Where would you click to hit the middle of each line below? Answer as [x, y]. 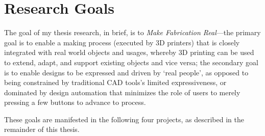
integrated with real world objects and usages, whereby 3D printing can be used [129, 52]
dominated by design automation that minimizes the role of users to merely [122, 92]
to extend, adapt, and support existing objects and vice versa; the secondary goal [131, 62]
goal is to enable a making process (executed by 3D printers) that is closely [122, 42]
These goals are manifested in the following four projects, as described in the [124, 119]
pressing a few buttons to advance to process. [75, 102]
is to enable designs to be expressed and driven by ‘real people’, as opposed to [126, 72]
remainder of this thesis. [42, 129]
